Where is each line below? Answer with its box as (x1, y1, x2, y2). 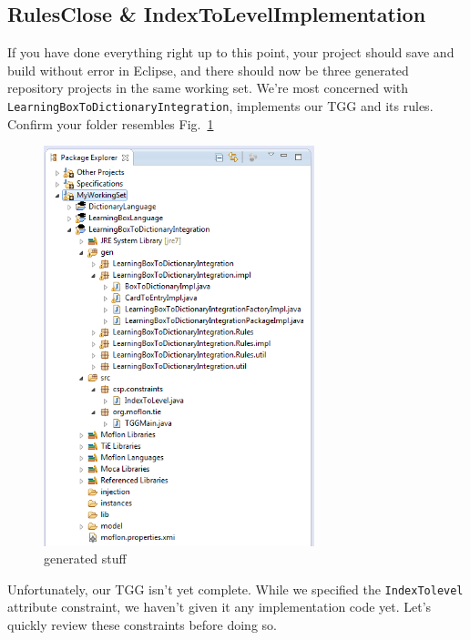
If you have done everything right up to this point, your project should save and (7, 43, 455, 62)
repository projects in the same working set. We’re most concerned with (7, 78, 409, 97)
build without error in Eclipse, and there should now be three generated (7, 60, 409, 79)
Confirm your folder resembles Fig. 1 (7, 114, 214, 133)
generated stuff (44, 549, 127, 568)
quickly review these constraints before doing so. (7, 615, 277, 634)
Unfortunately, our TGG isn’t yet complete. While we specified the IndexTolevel (7, 579, 464, 598)
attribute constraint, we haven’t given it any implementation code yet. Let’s (7, 597, 432, 616)
